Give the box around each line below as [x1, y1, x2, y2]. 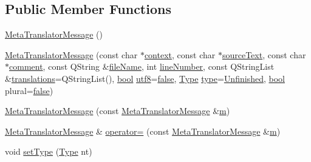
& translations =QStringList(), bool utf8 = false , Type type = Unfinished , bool [5, 72, 285, 84]
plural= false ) [5, 84, 53, 96]
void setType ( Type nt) [5, 145, 92, 158]
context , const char [144, 48, 216, 61]
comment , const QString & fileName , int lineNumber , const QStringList [9, 60, 275, 73]
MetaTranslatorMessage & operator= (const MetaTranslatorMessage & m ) [5, 124, 281, 137]
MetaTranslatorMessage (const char [5, 48, 138, 61]
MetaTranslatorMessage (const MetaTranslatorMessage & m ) [5, 104, 230, 117]
